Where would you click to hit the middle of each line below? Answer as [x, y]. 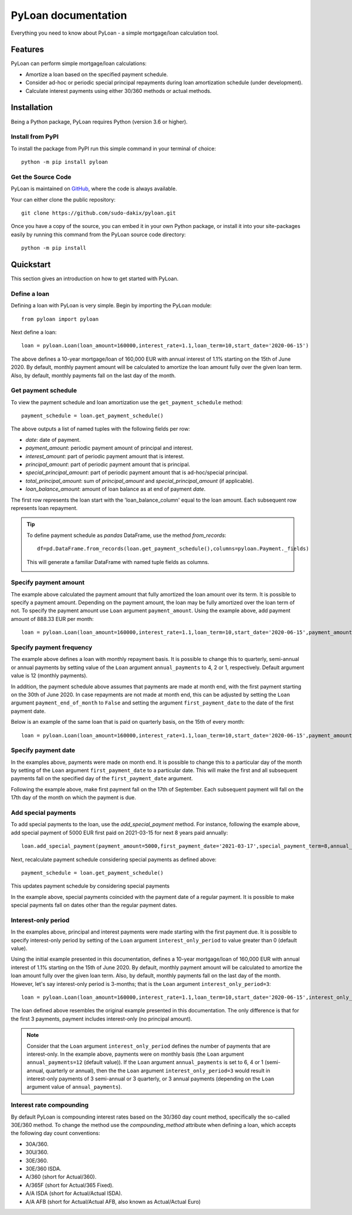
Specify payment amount [48, 583]
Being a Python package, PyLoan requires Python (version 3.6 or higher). [99, 122]
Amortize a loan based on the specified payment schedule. [97, 74]
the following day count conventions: [55, 1133]
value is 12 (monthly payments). [49, 676]
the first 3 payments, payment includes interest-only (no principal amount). [101, 1019]
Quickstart [31, 264]
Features [27, 50]
